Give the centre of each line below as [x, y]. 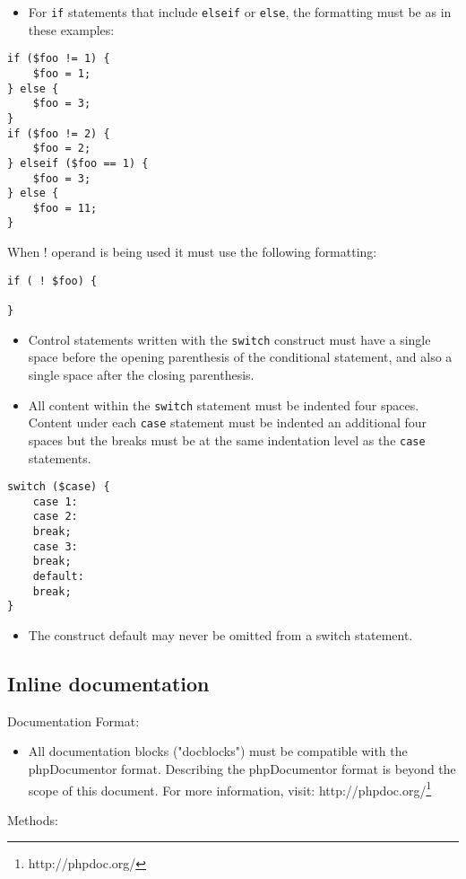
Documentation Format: [73, 721]
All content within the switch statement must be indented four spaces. [224, 404]
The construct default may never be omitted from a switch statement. [220, 635]
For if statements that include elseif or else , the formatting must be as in [240, 12]
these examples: [71, 29]
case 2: [55, 517]
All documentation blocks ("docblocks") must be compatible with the [218, 751]
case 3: [55, 546]
